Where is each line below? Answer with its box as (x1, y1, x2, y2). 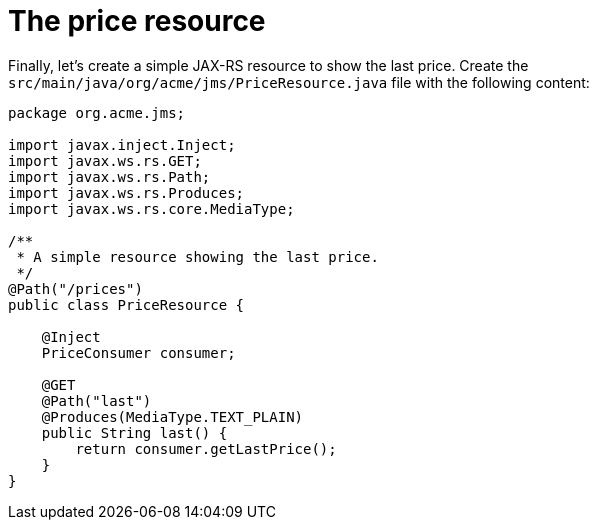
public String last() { (41, 424, 228, 441)
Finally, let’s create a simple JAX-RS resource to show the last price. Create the (8, 56, 529, 74)
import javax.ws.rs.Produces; (8, 184, 245, 201)
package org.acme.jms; (8, 104, 186, 121)
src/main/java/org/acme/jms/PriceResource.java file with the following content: (8, 73, 590, 91)
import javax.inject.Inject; (8, 136, 236, 153)
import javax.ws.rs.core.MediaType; (8, 200, 295, 217)
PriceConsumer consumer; (41, 344, 236, 361)
